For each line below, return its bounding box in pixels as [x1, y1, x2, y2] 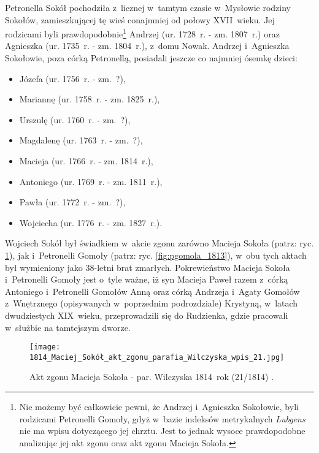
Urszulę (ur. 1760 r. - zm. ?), [19, 113, 131, 126]
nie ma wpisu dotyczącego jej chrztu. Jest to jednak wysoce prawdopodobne [19, 424, 306, 437]
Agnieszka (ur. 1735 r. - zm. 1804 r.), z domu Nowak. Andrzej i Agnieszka [5, 39, 290, 52]
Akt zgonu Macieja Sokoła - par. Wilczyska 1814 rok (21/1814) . [29, 370, 274, 383]
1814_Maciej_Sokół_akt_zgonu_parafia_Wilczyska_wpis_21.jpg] [29, 352, 285, 362]
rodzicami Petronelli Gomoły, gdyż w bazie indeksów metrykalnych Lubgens [19, 412, 306, 425]
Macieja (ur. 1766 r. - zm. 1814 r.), [19, 154, 153, 167]
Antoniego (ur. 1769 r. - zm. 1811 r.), [19, 175, 163, 188]
